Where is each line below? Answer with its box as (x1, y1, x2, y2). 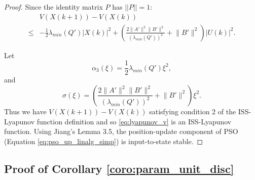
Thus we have (4, 106, 47, 116)
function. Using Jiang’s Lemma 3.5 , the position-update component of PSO (4, 126, 238, 137)
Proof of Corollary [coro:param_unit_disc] (4, 160, 234, 176)
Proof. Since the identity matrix (4, 2, 103, 12)
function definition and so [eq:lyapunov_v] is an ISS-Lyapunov (37, 116, 232, 126)
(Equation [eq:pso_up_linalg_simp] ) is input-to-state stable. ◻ (4, 136, 203, 146)
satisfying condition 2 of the (149, 106, 236, 116)
